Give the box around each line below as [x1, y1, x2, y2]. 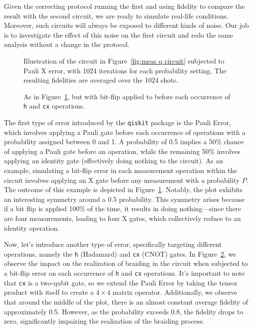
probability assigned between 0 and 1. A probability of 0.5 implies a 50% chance [4, 136, 244, 147]
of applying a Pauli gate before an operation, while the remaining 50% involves [4, 146, 240, 156]
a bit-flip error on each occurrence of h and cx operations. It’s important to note [4, 268, 245, 278]
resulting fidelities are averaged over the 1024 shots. [23, 75, 178, 85]
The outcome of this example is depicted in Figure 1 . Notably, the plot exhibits [4, 184, 243, 195]
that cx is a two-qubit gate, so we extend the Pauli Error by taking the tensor [4, 277, 238, 287]
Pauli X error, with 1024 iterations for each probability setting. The [23, 65, 227, 75]
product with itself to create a [4, 287, 94, 297]
